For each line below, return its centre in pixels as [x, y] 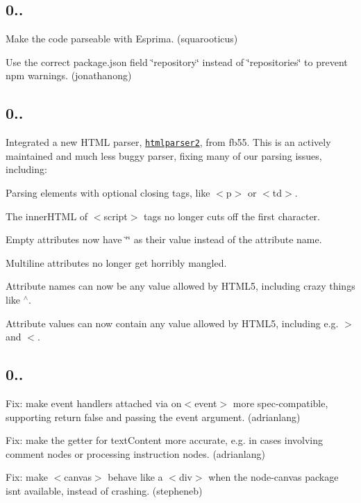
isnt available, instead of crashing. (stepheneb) [104, 490]
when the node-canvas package [274, 477]
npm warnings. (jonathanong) [69, 75]
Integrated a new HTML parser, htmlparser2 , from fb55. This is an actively [168, 142]
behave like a [135, 477]
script [116, 216]
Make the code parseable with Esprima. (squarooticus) [122, 39]
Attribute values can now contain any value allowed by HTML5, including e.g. [172, 323]
